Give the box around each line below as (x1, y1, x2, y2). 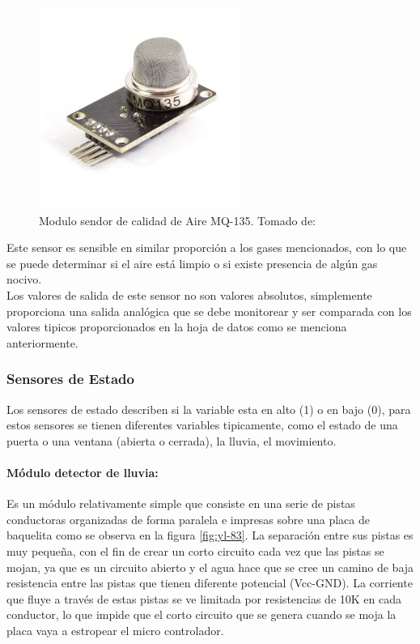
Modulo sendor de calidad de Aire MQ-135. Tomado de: (39, 211, 316, 228)
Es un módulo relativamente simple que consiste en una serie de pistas (6, 495, 355, 512)
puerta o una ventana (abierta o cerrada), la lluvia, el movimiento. (6, 432, 337, 449)
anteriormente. (6, 334, 78, 351)
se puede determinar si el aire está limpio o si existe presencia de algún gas (6, 254, 378, 271)
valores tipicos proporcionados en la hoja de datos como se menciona (6, 318, 347, 335)
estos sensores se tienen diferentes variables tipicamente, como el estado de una (6, 416, 398, 433)
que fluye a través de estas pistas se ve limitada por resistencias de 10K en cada (6, 590, 401, 607)
